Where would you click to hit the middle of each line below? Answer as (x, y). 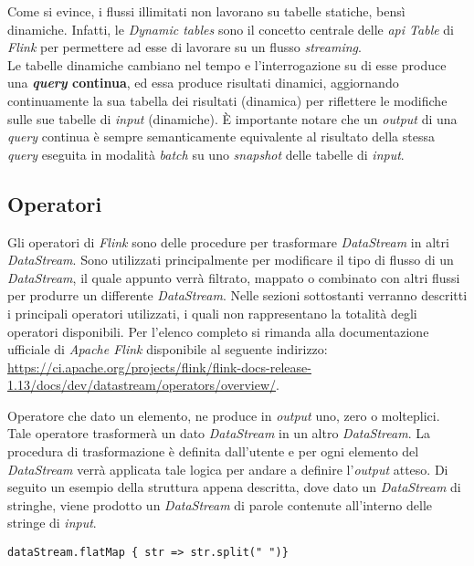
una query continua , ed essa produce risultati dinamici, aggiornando (203, 83)
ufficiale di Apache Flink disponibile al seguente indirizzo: (168, 349)
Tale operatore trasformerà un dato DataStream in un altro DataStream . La (219, 433)
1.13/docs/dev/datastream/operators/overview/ (142, 385)
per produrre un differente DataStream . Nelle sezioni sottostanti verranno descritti (237, 295)
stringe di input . (52, 523)
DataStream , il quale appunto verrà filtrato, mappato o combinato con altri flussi (234, 277)
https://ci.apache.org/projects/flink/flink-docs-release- (159, 367)
